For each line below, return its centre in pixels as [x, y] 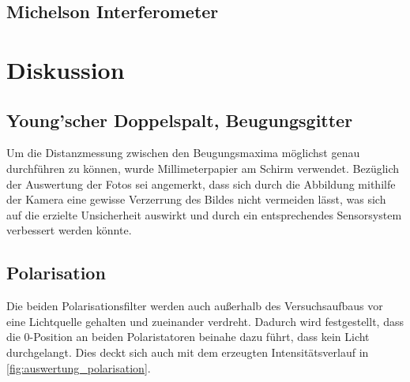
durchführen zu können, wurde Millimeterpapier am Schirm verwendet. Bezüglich [203, 168]
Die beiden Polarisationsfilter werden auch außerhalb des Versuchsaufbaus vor [195, 306]
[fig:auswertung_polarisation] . [79, 367]
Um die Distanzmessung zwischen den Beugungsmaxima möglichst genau [183, 153]
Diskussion [66, 69]
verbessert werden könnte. [69, 230]
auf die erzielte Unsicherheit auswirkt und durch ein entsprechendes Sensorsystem [204, 214]
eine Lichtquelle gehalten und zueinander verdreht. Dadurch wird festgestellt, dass [205, 321]
